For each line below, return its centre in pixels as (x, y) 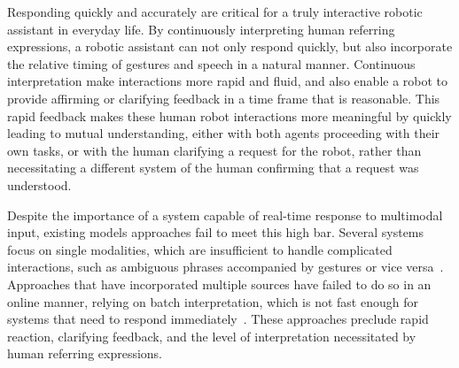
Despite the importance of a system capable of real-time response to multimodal (225, 215)
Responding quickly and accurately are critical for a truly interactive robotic (215, 11)
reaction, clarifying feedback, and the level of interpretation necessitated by (212, 336)
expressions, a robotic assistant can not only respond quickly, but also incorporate (230, 46)
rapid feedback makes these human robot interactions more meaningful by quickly (229, 115)
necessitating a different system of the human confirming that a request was (213, 168)
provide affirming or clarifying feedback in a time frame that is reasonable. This (224, 98)
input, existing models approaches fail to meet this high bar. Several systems (216, 232)
